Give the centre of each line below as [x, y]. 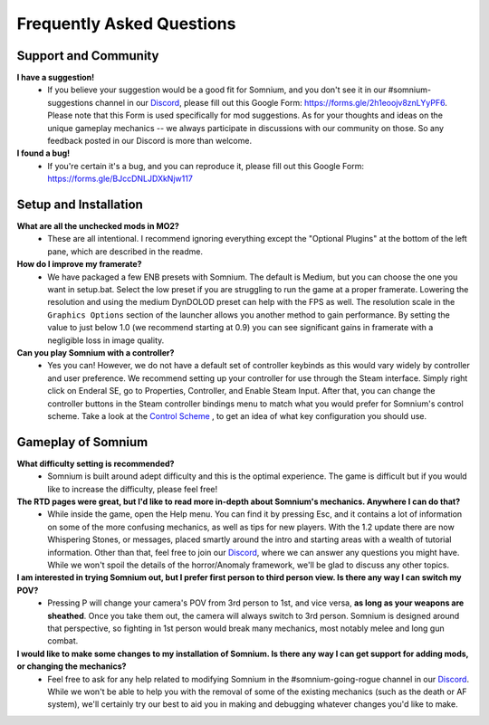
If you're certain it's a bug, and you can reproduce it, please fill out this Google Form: [206, 166]
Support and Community [88, 56]
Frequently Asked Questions [126, 24]
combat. [63, 641]
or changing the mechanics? [72, 666]
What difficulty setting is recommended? [96, 463]
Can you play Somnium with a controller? [96, 353]
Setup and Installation [80, 205]
